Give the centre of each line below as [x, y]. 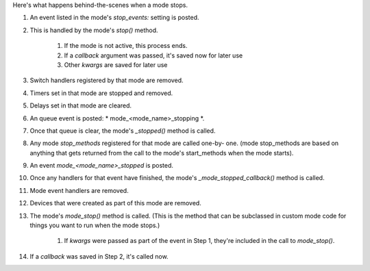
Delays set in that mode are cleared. [81, 105]
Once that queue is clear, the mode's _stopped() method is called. [123, 131]
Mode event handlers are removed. [79, 190]
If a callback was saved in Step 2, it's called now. [99, 256]
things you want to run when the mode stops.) [95, 225]
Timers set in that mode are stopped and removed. [101, 93]
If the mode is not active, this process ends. [126, 46]
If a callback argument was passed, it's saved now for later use [153, 55]
